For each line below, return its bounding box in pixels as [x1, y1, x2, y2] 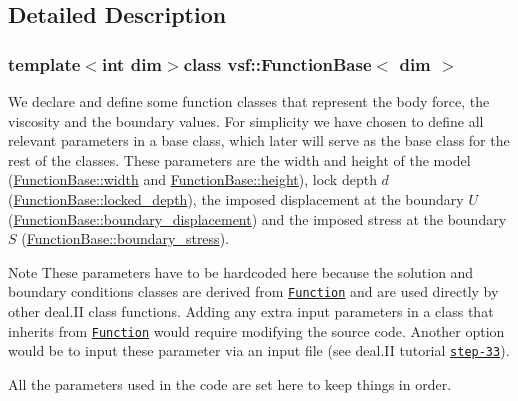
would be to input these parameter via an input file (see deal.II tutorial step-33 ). [8, 340, 510, 361]
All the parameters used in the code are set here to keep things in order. [8, 373, 452, 394]
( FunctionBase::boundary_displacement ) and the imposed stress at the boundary [8, 208, 507, 229]
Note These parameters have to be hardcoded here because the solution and [8, 261, 474, 282]
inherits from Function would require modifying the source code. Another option [8, 320, 505, 341]
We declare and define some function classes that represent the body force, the [8, 91, 490, 111]
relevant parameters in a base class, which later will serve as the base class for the [8, 130, 510, 151]
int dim [101, 51, 163, 76]
